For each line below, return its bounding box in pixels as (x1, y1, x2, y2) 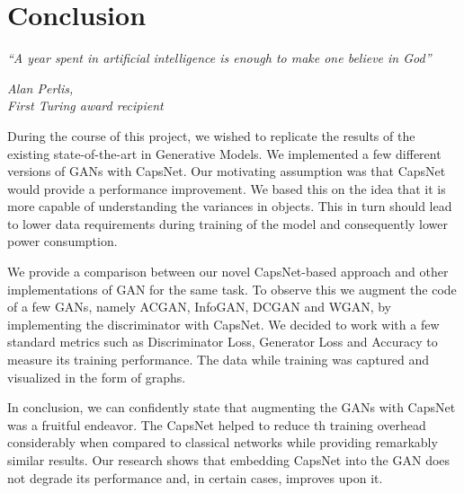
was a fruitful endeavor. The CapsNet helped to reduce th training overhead (7, 415, 426, 434)
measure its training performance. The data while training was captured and (7, 350, 430, 369)
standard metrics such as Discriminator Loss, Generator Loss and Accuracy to (7, 332, 438, 351)
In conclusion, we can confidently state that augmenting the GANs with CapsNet (7, 398, 456, 417)
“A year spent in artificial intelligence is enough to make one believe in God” (7, 48, 432, 67)
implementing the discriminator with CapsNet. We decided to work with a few (7, 314, 440, 333)
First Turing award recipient (7, 96, 164, 115)
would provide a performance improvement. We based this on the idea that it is (7, 179, 446, 198)
